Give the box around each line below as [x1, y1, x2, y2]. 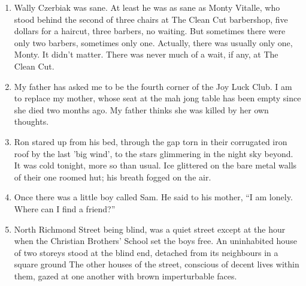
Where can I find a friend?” [14, 202, 116, 215]
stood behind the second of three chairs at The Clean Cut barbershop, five [14, 13, 288, 25]
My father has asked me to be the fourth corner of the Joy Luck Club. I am [14, 80, 292, 92]
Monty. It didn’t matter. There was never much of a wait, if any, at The [14, 48, 278, 61]
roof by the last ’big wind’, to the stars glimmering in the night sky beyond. [14, 147, 293, 159]
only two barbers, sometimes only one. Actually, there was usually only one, [14, 36, 293, 49]
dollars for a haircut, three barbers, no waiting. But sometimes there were [14, 25, 286, 37]
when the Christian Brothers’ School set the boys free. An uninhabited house [14, 234, 297, 247]
